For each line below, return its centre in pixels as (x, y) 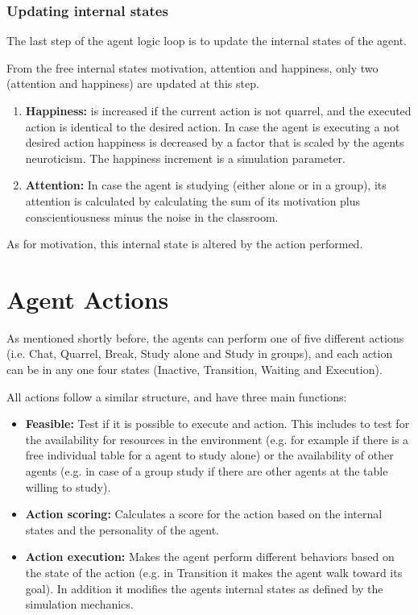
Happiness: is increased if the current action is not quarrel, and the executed (218, 110)
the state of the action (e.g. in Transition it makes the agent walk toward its (214, 572)
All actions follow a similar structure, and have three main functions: (177, 396)
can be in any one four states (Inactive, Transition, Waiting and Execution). (195, 370)
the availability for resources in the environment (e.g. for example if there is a (217, 439)
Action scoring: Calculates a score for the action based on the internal (204, 514)
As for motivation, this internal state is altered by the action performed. (185, 244)
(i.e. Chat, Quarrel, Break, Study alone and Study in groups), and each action (200, 353)
